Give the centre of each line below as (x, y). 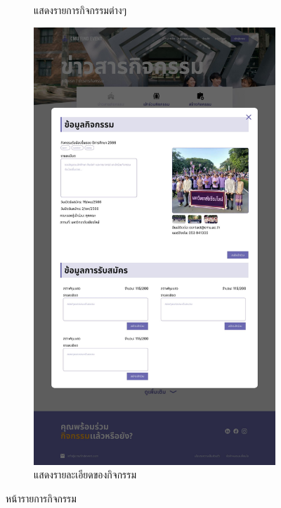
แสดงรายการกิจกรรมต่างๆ (80, 10)
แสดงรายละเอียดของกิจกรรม (85, 475)
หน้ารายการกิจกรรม (41, 498)
